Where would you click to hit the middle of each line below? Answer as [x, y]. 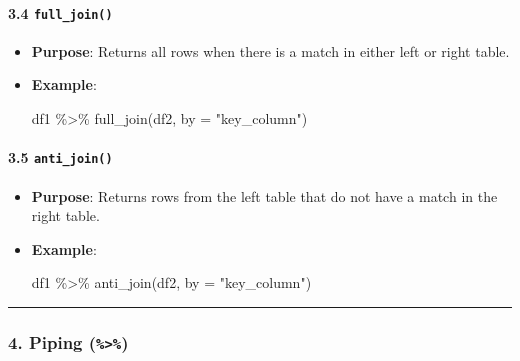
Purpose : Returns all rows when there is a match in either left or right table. [270, 50]
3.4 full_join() [60, 12]
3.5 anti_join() [60, 157]
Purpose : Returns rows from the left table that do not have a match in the [264, 195]
